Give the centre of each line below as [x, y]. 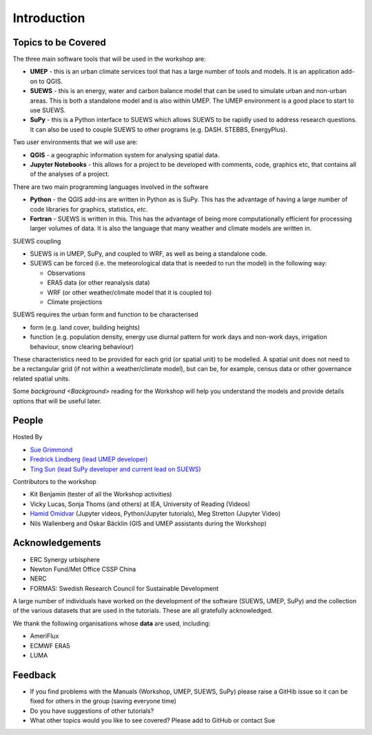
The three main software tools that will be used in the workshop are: [109, 59]
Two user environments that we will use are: [75, 142]
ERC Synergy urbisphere [65, 559]
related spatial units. [41, 379]
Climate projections [75, 302]
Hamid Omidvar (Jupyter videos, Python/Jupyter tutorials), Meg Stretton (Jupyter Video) [155, 514]
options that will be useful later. [57, 401]
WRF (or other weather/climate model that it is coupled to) [130, 292]
